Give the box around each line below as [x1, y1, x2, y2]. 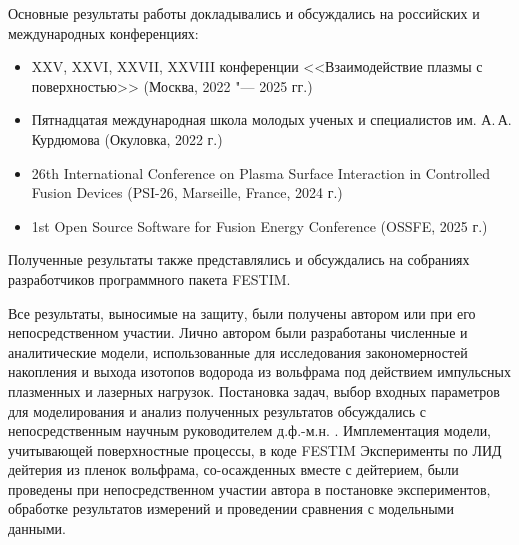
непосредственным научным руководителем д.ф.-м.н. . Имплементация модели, [8, 420, 492, 441]
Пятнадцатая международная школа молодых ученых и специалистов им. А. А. [31, 109, 512, 130]
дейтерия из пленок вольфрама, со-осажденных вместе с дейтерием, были [8, 459, 459, 480]
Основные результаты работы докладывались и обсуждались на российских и [8, 3, 480, 23]
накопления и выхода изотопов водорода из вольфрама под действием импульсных [8, 361, 511, 382]
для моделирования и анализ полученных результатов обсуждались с [8, 400, 426, 421]
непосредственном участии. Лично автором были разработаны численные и [8, 322, 468, 343]
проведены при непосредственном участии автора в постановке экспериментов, [8, 478, 491, 499]
